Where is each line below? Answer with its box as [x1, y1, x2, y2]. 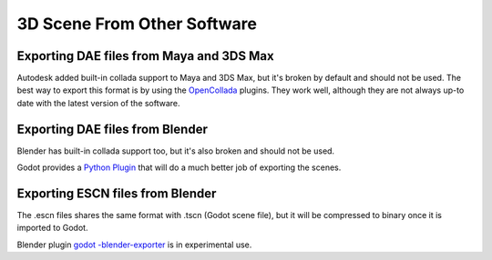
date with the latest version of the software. [16, 97, 181, 108]
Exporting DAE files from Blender [16, 121, 209, 136]
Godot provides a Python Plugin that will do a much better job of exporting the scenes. [16, 162, 342, 173]
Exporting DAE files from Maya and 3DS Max [16, 48, 274, 64]
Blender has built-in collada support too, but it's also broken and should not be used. [16, 145, 335, 156]
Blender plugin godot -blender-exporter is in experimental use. [16, 239, 252, 250]
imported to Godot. [16, 223, 88, 234]
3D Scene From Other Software [16, 14, 257, 34]
